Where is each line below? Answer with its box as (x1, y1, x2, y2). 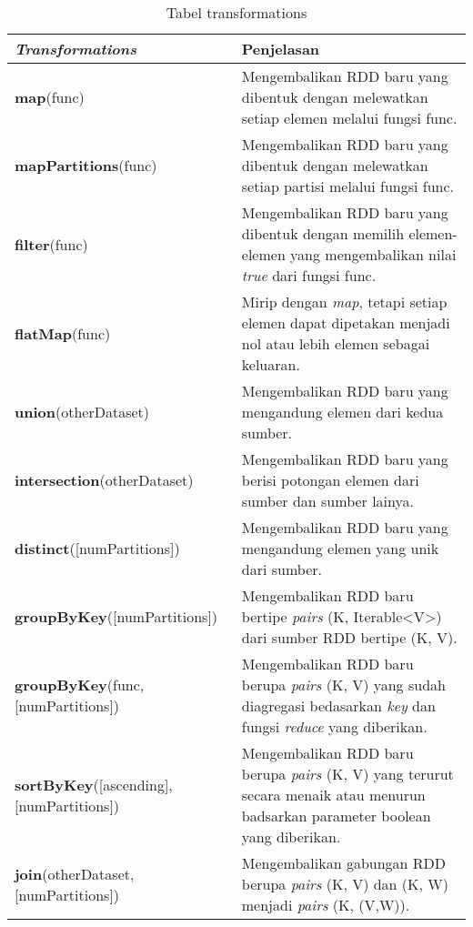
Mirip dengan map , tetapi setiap (241, 291, 448, 312)
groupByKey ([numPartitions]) (15, 606, 218, 627)
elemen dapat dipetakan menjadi (241, 312, 450, 333)
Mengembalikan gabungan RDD (241, 852, 447, 873)
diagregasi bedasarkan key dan (241, 695, 436, 716)
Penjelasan (241, 38, 320, 59)
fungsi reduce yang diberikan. (241, 716, 428, 737)
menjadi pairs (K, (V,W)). (241, 894, 410, 915)
